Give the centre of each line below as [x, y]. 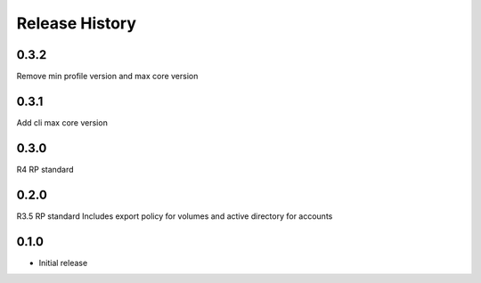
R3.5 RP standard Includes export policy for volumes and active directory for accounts [175, 216]
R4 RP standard [45, 169]
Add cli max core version [62, 122]
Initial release [63, 263]
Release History [77, 23]
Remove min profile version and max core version [107, 77]
